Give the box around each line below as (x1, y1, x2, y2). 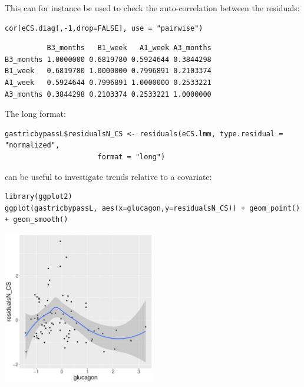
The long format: (5, 107, 66, 120)
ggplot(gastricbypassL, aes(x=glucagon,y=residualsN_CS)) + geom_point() (5, 204, 300, 212)
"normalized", (5, 141, 60, 150)
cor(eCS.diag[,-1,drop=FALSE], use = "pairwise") (5, 24, 203, 32)
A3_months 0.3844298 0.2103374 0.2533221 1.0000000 (5, 90, 212, 99)
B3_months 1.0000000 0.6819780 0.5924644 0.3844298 (5, 55, 212, 64)
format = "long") (97, 152, 166, 161)
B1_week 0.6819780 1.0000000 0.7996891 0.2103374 (5, 67, 212, 76)
